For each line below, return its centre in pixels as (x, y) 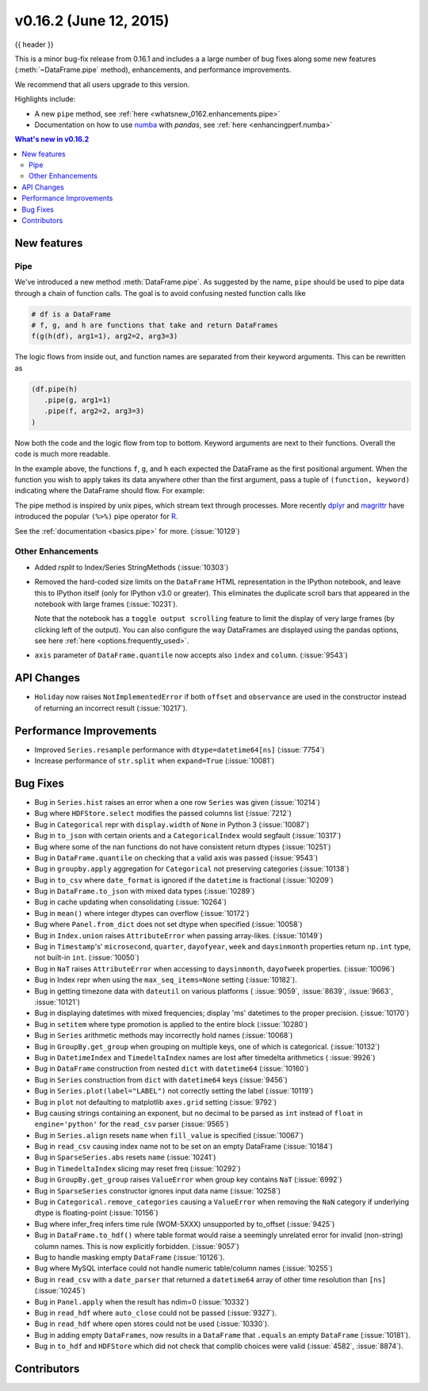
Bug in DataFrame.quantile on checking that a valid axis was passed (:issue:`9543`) (176, 857)
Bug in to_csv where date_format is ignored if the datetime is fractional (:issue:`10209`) (184, 879)
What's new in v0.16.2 (52, 140)
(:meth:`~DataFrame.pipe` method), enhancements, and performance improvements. (153, 70)
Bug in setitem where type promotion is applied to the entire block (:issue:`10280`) (171, 1024)
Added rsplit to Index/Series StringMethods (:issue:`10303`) (132, 567)
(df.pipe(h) (55, 389)
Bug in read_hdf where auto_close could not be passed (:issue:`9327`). (156, 1312)
